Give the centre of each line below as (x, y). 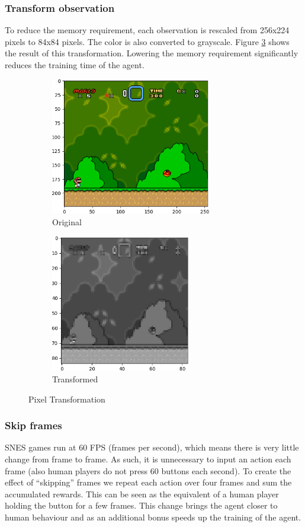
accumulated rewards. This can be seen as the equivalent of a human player (142, 494)
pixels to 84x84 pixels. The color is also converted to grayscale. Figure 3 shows (147, 41)
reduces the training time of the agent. (75, 65)
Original (67, 221)
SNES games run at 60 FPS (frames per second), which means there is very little (152, 447)
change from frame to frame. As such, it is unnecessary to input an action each (148, 459)
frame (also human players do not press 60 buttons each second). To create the (148, 470)
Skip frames (33, 425)
